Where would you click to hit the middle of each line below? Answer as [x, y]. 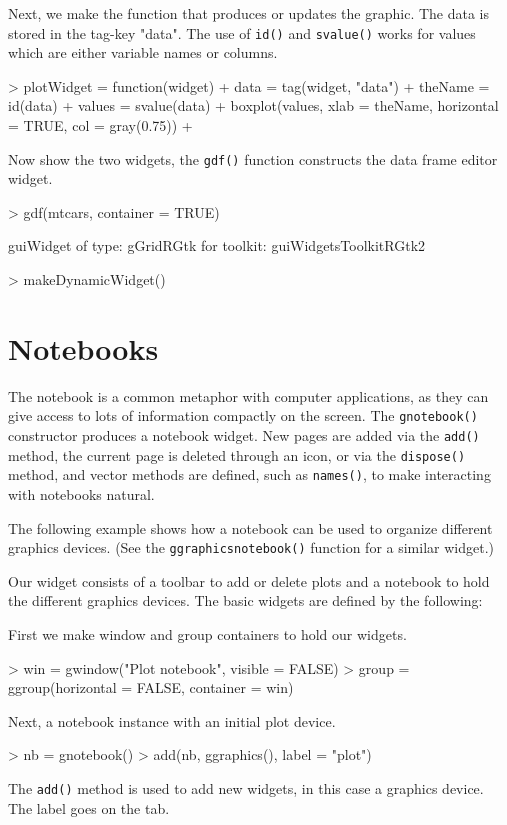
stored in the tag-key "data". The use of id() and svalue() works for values [242, 32]
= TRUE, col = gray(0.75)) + [100, 125]
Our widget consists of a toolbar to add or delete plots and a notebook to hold [249, 580]
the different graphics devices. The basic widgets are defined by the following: [245, 600]
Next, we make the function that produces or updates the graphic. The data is [249, 13]
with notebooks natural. [81, 494]
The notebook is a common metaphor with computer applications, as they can [248, 395]
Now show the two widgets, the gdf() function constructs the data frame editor [253, 158]
